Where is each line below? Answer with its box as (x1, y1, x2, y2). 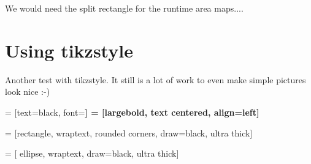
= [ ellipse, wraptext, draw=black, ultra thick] (5, 147, 179, 160)
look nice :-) (5, 85, 50, 98)
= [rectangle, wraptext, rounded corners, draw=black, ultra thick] (5, 126, 253, 139)
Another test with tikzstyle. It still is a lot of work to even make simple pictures (5, 73, 306, 86)
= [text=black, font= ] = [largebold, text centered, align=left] (5, 105, 259, 118)
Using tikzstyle (5, 37, 133, 62)
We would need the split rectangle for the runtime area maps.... (5, 2, 244, 14)
